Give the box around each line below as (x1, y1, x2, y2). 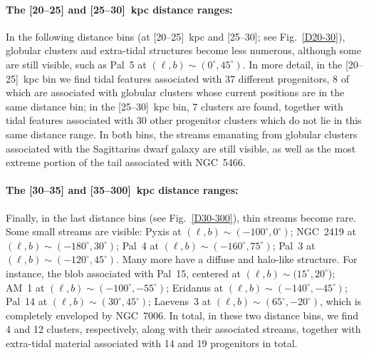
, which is (320, 294, 362, 309)
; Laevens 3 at (148, 294, 212, 309)
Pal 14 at (6, 294, 48, 309)
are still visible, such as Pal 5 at (6, 56, 147, 71)
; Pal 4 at (116, 237, 159, 252)
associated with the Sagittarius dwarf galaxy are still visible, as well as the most (6, 140, 356, 155)
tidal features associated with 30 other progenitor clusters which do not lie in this (6, 113, 362, 128)
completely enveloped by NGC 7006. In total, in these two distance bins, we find (6, 307, 358, 322)
